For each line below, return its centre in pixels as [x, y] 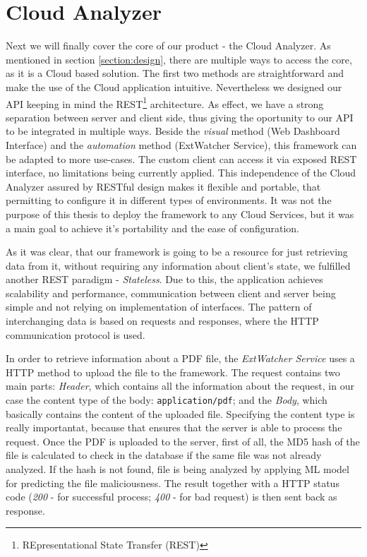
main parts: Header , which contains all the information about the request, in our [180, 386]
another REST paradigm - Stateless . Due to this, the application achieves [164, 279]
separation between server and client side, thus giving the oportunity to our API [180, 117]
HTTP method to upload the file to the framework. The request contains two [173, 372]
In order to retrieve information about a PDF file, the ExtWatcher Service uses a [180, 358]
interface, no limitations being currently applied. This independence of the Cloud [181, 173]
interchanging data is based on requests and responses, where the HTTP [162, 321]
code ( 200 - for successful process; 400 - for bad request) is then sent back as [172, 497]
